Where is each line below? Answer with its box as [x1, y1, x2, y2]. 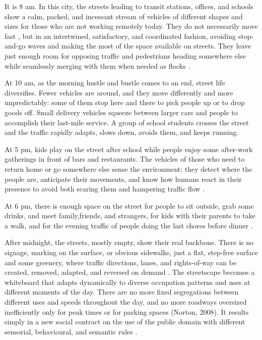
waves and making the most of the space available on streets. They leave [27, 40, 251, 51]
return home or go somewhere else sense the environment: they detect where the [5, 163, 252, 174]
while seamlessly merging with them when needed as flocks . [5, 60, 190, 71]
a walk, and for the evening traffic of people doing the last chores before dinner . [5, 220, 253, 230]
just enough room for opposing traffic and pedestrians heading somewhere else [5, 50, 246, 61]
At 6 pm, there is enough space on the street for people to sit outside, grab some [5, 200, 254, 211]
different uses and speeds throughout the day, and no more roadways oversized [5, 297, 247, 307]
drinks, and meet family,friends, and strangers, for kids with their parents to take [5, 210, 255, 221]
